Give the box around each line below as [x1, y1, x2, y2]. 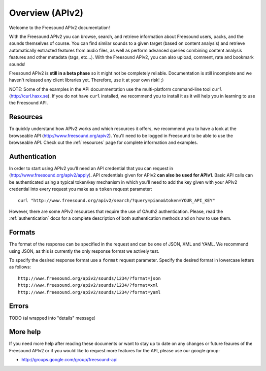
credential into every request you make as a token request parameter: [9, 186, 152, 192]
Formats [9, 228, 35, 236]
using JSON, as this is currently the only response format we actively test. [9, 248, 160, 254]
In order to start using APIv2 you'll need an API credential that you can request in [9, 166, 173, 171]
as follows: [9, 264, 32, 270]
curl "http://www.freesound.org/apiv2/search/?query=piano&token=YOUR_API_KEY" [18, 198, 215, 203]
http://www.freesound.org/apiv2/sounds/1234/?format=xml [18, 282, 159, 288]
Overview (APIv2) [9, 7, 84, 18]
